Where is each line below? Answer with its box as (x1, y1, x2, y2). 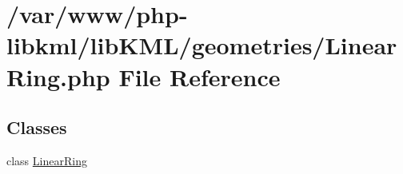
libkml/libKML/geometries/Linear (6, 29, 397, 61)
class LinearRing (6, 152, 87, 168)
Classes (6, 115, 67, 140)
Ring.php (6, 60, 110, 93)
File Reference (118, 60, 281, 93)
